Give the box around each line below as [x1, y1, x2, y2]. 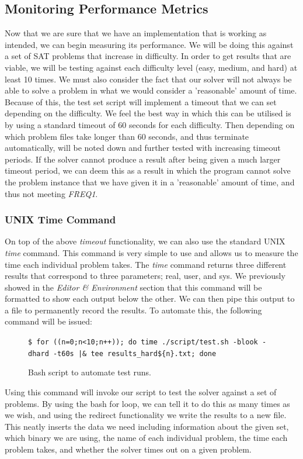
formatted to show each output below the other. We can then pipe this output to [5, 292, 295, 305]
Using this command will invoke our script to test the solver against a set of [5, 385, 277, 398]
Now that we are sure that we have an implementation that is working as [5, 27, 267, 39]
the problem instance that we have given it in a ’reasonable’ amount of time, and [5, 175, 295, 188]
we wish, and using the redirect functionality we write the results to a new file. [5, 409, 287, 421]
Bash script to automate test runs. [28, 366, 151, 378]
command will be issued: [5, 315, 92, 327]
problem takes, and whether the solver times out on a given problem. [5, 443, 252, 455]
